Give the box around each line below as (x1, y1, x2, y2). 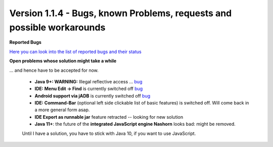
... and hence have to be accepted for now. (9, 67, 99, 73)
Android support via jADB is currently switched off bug (34, 92, 151, 99)
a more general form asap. (34, 107, 90, 113)
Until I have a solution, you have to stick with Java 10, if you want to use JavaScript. (22, 130, 196, 136)
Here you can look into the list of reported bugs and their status (9, 48, 142, 55)
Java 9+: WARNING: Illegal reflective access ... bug (34, 78, 143, 84)
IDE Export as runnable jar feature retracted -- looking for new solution (34, 114, 184, 120)
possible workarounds (9, 22, 106, 33)
